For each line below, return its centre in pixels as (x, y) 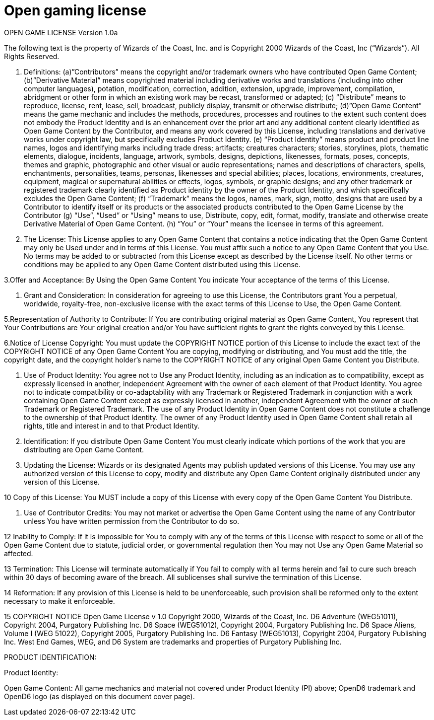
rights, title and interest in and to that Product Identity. (112, 426)
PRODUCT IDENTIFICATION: (50, 657)
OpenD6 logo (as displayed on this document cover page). (99, 696)
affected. (19, 553)
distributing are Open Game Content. (84, 449)
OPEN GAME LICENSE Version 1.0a (61, 32)
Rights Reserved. (32, 56)
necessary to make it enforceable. (60, 601)
